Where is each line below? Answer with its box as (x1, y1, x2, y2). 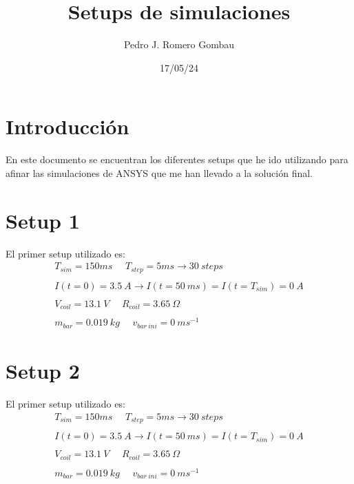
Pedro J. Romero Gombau (123, 37, 235, 52)
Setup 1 (6, 206, 80, 234)
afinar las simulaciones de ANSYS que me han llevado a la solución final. (6, 165, 313, 180)
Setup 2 (6, 357, 80, 384)
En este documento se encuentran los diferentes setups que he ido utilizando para (6, 152, 348, 167)
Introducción (6, 112, 129, 140)
